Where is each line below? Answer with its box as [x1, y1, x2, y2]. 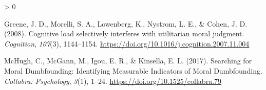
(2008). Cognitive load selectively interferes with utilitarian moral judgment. [4, 28, 244, 39]
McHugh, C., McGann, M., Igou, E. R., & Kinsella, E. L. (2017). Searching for [4, 55, 252, 66]
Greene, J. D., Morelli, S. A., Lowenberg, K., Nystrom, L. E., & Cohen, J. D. [4, 18, 248, 29]
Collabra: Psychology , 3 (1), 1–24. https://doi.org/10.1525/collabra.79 [4, 75, 222, 86]
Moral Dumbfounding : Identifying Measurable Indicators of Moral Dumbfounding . [4, 65, 262, 76]
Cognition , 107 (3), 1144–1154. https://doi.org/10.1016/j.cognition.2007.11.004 [4, 38, 250, 49]
